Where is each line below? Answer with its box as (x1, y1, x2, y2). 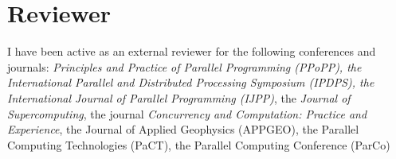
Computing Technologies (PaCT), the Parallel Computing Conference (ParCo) (7, 136, 390, 153)
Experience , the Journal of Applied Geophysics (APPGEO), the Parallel (7, 121, 359, 138)
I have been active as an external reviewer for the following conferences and (7, 43, 376, 60)
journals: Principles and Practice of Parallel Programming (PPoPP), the (7, 58, 362, 75)
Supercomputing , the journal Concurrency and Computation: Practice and (7, 105, 367, 122)
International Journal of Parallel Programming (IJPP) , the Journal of (7, 89, 351, 106)
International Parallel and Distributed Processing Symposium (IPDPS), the (7, 74, 374, 91)
